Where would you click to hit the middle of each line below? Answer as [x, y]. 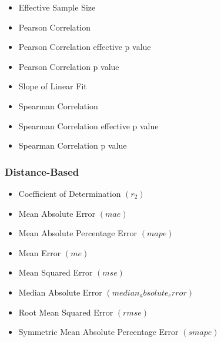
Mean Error [40, 252]
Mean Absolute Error [57, 213]
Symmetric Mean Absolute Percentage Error [98, 332]
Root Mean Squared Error [66, 312]
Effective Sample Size [57, 7]
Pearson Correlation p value [69, 66]
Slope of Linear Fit [53, 86]
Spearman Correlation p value [73, 145]
